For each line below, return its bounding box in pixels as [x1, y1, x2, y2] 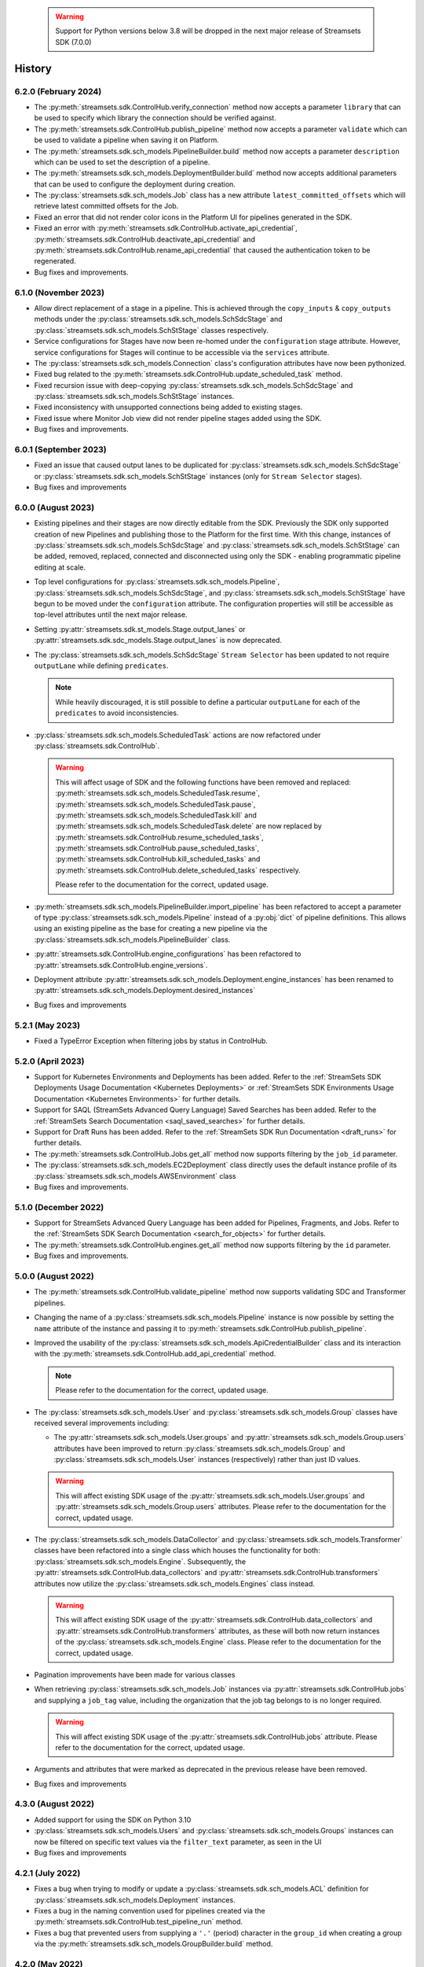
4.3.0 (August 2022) [14, 1799, 94, 1810]
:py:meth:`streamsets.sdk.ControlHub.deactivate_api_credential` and [34, 234, 255, 244]
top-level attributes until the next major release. [34, 610, 188, 619]
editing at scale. [34, 563, 86, 572]
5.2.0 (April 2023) [14, 1055, 85, 1066]
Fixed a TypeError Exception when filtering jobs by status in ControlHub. [34, 1035, 269, 1046]
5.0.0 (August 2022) [14, 1271, 94, 1282]
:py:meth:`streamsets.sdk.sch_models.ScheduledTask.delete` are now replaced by [55, 821, 322, 831]
